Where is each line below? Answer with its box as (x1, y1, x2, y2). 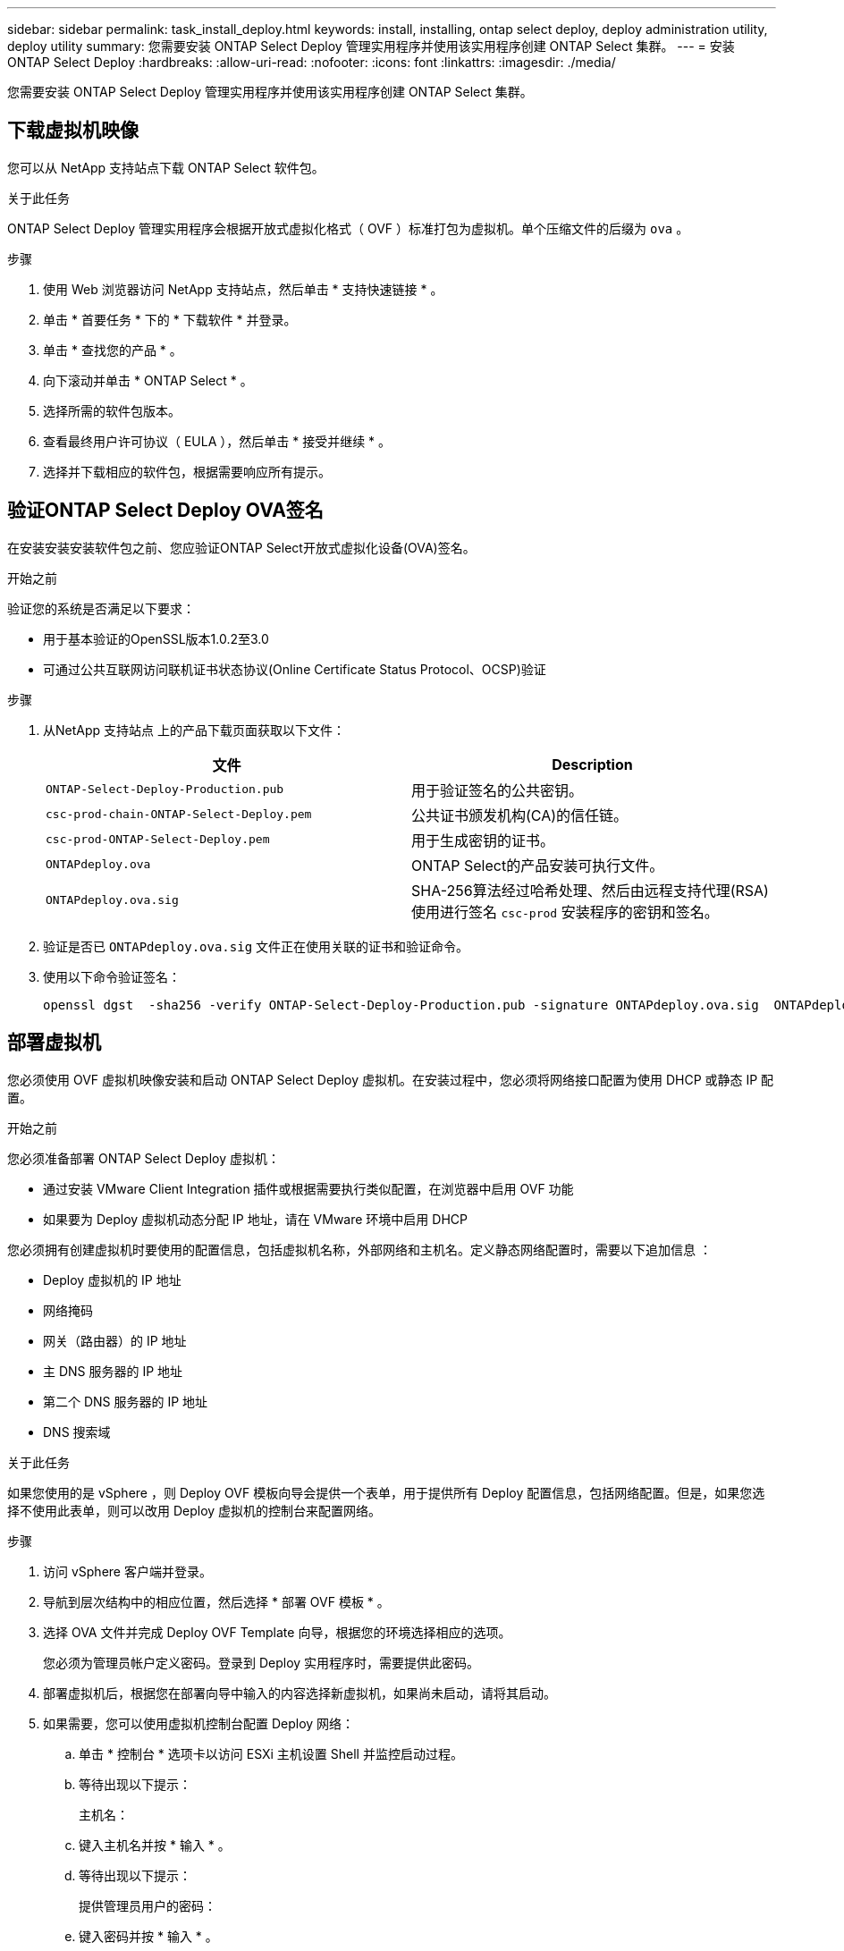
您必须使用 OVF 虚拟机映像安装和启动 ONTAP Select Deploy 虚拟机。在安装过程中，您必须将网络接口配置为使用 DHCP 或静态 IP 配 (7, 1071, 774, 1087)
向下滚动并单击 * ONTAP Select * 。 (43, 372, 253, 388)
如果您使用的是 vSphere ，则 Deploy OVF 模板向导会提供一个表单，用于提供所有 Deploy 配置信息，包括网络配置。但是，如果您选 (7, 1484, 765, 1500)
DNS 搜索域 (43, 1423, 111, 1440)
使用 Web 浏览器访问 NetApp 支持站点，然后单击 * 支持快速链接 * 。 (43, 281, 443, 297)
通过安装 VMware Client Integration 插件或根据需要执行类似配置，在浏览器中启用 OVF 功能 (43, 1180, 574, 1196)
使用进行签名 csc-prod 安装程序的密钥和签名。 (411, 902, 719, 921)
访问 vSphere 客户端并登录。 (43, 1563, 212, 1579)
